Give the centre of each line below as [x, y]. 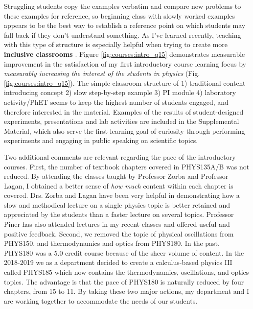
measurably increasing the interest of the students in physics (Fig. [102, 73]
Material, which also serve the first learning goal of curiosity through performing [125, 131]
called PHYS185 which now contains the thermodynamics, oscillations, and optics [126, 272]
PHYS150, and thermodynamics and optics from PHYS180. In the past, [112, 243]
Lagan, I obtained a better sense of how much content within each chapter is [119, 185]
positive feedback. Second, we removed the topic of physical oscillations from [119, 233]
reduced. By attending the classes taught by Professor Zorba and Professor [116, 176]
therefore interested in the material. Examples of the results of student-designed [124, 111]
